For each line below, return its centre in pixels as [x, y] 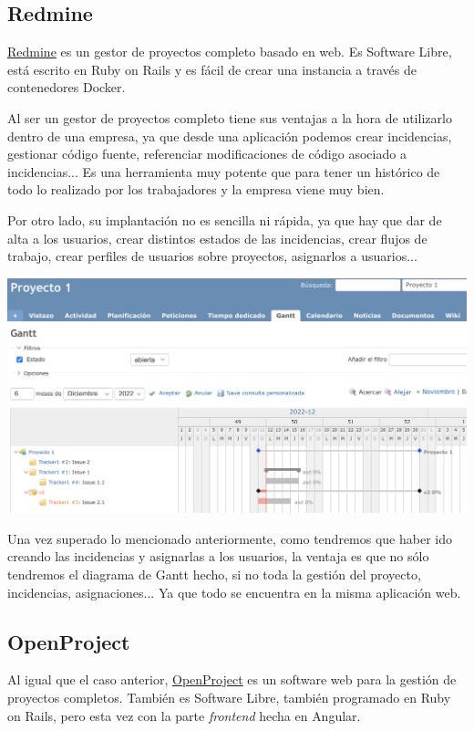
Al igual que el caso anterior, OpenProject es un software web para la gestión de [232, 679]
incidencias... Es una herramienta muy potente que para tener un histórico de [224, 171]
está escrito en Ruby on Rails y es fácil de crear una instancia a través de [212, 69]
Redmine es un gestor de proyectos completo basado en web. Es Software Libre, [230, 52]
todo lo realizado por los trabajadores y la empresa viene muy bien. [196, 189]
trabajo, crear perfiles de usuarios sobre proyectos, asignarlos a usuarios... [212, 256]
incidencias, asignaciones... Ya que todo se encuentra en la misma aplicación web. [234, 592]
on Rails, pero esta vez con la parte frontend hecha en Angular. [184, 715]
